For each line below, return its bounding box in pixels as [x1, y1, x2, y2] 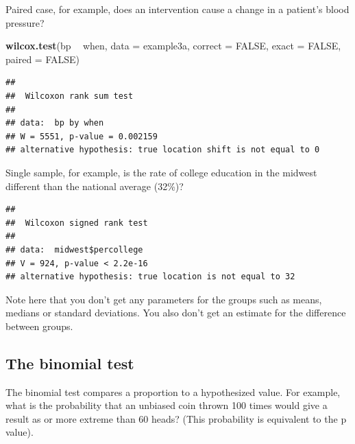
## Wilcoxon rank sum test [5, 91, 134, 101]
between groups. [5, 318, 73, 333]
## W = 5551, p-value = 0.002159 [5, 131, 158, 141]
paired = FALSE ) [5, 51, 79, 66]
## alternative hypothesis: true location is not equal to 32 [5, 272, 295, 282]
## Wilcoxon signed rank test [5, 218, 148, 228]
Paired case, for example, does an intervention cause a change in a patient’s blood [5, 2, 350, 16]
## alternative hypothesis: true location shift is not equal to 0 [5, 145, 320, 155]
